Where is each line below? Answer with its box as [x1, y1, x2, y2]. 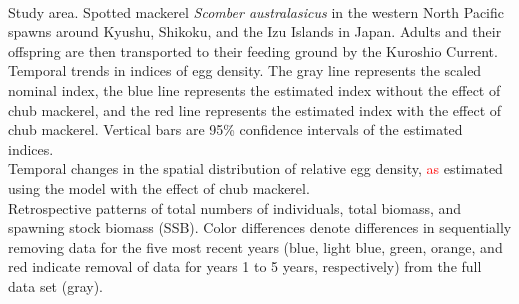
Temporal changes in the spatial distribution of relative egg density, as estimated [8, 158, 503, 179]
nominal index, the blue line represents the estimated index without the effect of [8, 79, 501, 100]
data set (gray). [8, 275, 104, 296]
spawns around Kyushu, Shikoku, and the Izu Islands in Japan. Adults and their [8, 21, 502, 42]
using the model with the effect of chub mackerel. [8, 177, 310, 198]
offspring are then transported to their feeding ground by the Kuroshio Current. [8, 40, 498, 61]
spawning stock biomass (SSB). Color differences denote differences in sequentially [8, 217, 512, 238]
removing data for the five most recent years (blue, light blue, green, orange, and [8, 236, 503, 257]
